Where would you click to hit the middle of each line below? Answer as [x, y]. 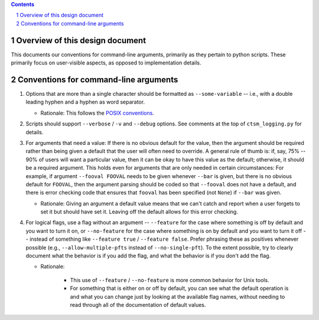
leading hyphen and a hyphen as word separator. [85, 102]
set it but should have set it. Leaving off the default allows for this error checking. [139, 212]
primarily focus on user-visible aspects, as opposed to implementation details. [106, 63]
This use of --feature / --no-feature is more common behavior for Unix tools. [170, 280]
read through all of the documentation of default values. [138, 305]
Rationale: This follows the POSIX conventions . [97, 113]
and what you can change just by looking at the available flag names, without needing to [178, 296]
